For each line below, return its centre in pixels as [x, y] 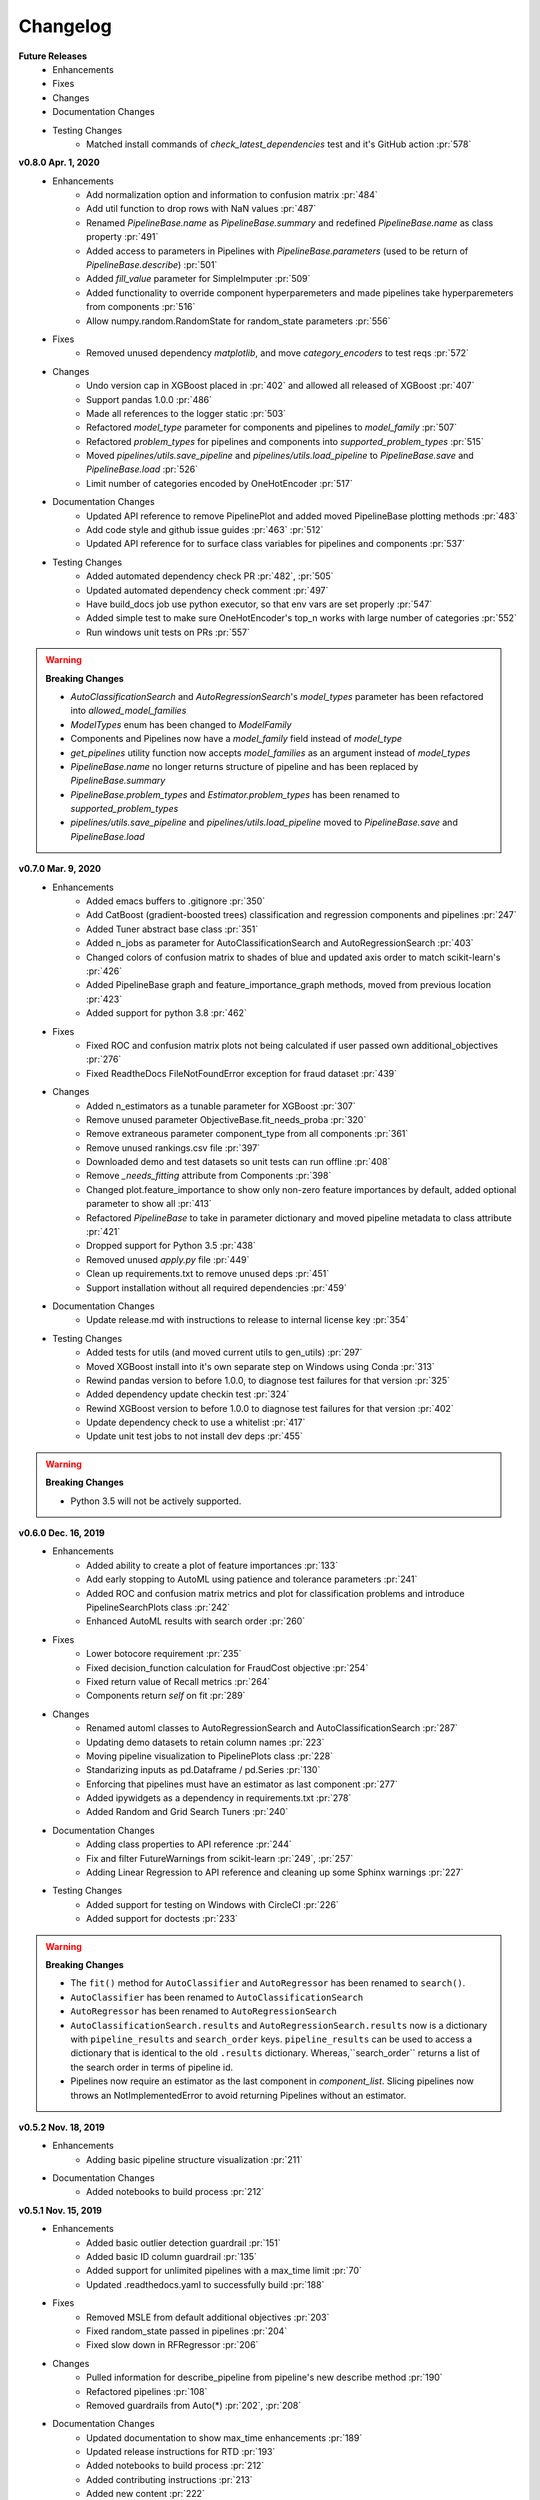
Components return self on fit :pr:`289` [166, 1696]
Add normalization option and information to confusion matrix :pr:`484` [232, 195]
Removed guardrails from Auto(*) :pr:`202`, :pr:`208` [194, 2405]
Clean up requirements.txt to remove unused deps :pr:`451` [208, 1274]
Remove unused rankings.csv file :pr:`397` [173, 1147]
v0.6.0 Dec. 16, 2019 [61, 1533]
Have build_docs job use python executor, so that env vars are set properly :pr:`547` [259, 604]
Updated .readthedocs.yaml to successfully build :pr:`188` [205, 2284]
